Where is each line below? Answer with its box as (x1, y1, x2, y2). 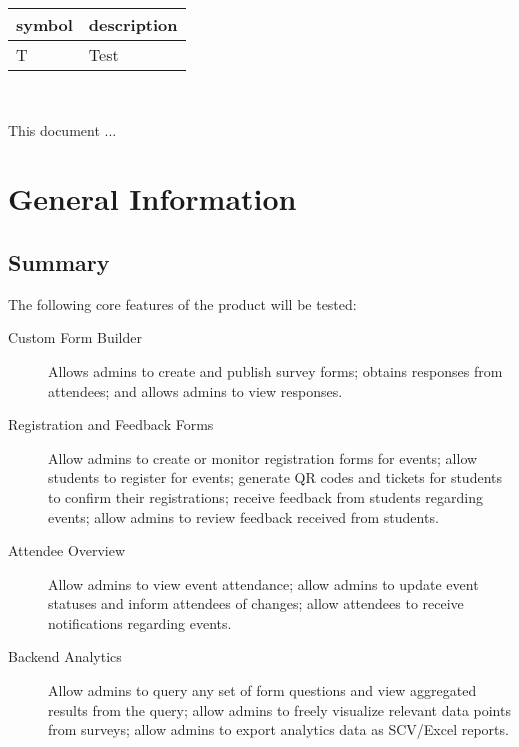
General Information (8, 178, 297, 219)
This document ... (8, 119, 117, 140)
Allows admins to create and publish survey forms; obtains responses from (48, 360, 503, 381)
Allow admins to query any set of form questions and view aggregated (48, 680, 477, 701)
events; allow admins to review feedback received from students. (48, 506, 439, 527)
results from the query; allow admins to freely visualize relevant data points (48, 699, 511, 720)
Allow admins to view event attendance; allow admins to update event (48, 573, 479, 594)
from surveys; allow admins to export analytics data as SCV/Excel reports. (48, 719, 509, 740)
